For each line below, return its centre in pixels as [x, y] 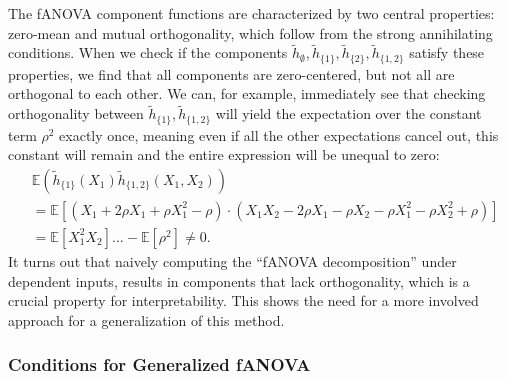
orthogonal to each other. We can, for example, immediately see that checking [247, 93]
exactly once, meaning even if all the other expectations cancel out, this [279, 134]
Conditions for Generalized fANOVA [159, 364]
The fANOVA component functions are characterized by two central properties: [251, 13]
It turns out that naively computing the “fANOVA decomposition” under [232, 261]
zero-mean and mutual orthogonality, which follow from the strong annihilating [250, 32]
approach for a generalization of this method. [146, 319]
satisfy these [447, 52]
